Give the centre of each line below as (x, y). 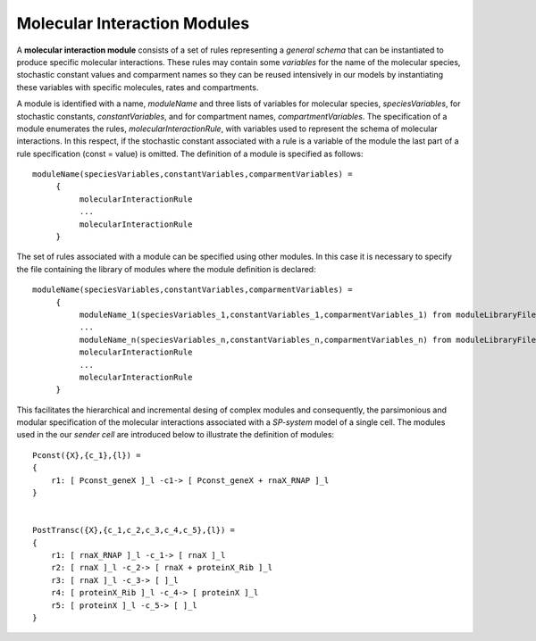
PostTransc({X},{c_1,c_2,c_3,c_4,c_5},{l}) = (134, 530)
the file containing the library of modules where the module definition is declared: (166, 269)
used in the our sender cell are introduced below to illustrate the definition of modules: (176, 435)
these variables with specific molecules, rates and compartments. (138, 87)
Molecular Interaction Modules (133, 23)
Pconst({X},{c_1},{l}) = (87, 455)
